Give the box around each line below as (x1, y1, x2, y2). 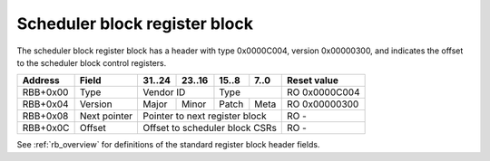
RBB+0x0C (22, 122, 70, 135)
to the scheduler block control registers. (16, 57, 167, 68)
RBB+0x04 (22, 98, 69, 110)
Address (22, 74, 61, 87)
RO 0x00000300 (287, 98, 359, 110)
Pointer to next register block (142, 109, 267, 122)
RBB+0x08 (22, 109, 69, 122)
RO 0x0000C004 (287, 86, 360, 99)
